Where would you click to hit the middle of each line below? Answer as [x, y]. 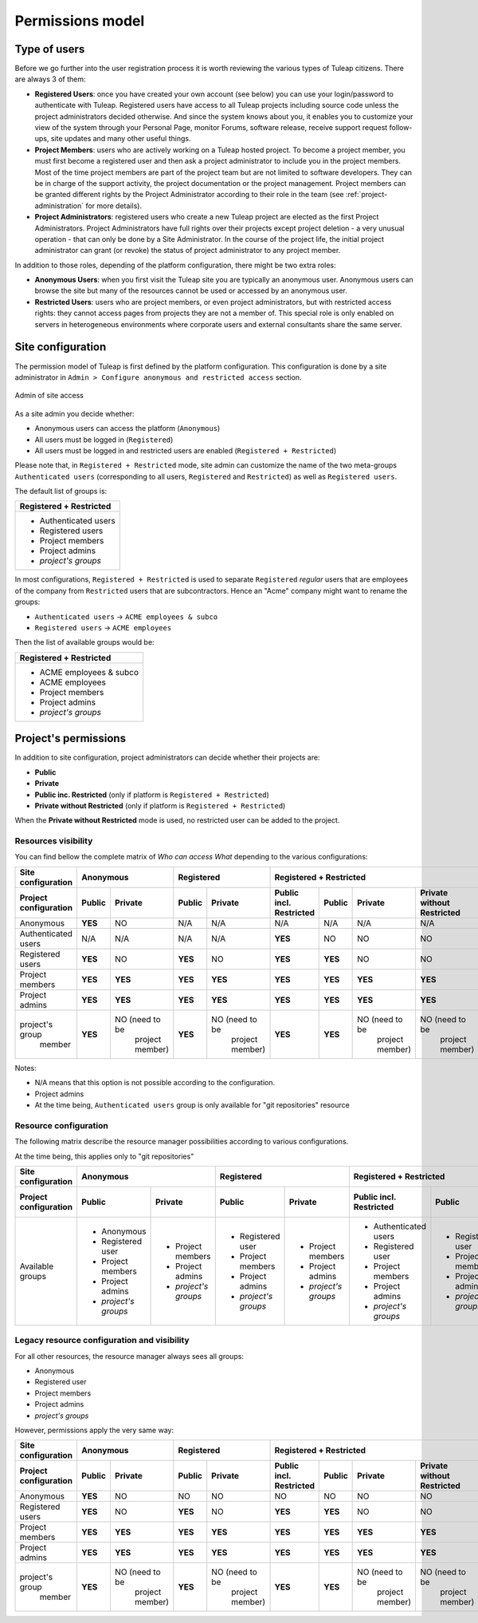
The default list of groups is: [61, 492]
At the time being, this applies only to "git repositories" [104, 1156]
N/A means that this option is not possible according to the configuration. [155, 1083]
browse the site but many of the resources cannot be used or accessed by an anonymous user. [191, 290]
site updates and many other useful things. [121, 139]
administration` [59, 205]
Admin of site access [49, 396]
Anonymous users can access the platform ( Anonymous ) [127, 428]
